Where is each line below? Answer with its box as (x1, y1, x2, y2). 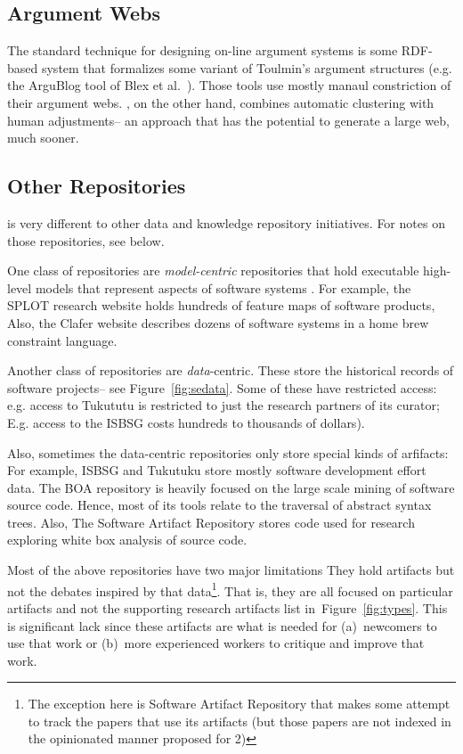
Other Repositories (7, 172, 186, 200)
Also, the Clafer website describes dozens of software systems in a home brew (7, 313, 429, 332)
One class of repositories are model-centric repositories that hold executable (7, 261, 419, 280)
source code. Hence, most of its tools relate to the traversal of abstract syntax (7, 496, 432, 514)
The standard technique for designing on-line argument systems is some (7, 41, 398, 60)
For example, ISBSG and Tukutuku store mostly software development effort (7, 461, 426, 479)
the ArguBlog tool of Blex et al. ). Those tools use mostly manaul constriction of (7, 76, 451, 94)
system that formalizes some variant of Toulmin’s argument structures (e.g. (41, 58, 452, 77)
